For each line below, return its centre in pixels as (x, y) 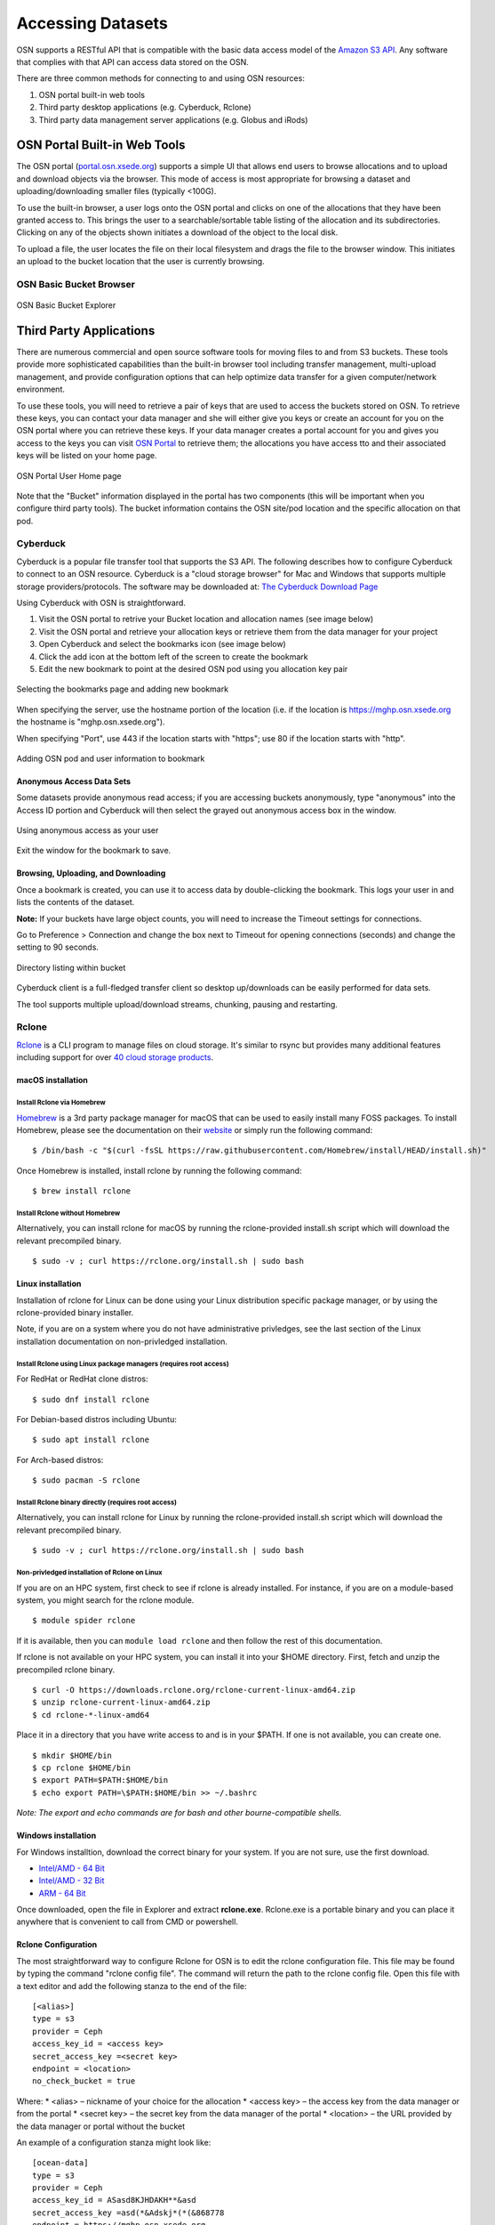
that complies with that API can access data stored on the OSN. (132, 61)
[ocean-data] (60, 2163)
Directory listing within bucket (71, 967)
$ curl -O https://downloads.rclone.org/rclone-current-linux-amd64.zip (194, 1690)
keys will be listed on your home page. (87, 456)
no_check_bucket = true (84, 2081)
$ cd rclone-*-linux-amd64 (91, 1715)
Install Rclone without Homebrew (68, 1213)
